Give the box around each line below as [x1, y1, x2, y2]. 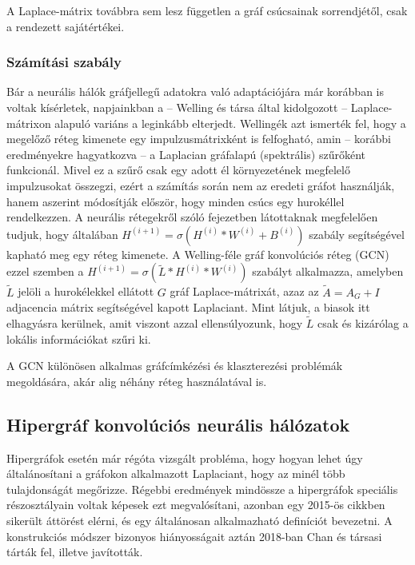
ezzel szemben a [6, 263, 84, 280]
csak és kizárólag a [317, 314, 409, 331]
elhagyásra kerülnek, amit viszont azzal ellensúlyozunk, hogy [6, 314, 303, 331]
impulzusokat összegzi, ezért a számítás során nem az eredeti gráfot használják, [6, 177, 395, 193]
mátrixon [6, 114, 51, 131]
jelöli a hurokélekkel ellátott [18, 283, 154, 300]
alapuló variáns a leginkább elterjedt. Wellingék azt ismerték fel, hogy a [54, 114, 406, 131]
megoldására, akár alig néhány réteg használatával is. [6, 372, 267, 389]
